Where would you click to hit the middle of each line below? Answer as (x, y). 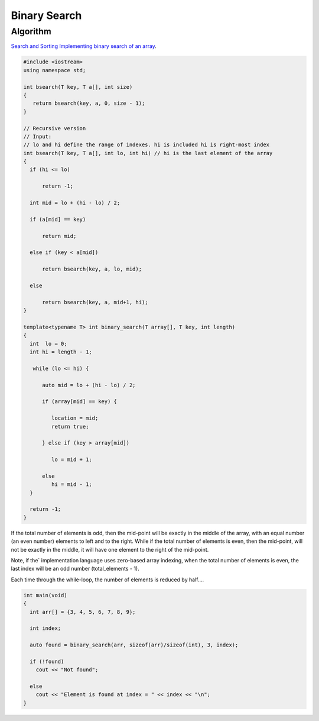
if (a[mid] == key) (58, 219)
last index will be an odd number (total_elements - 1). (75, 569)
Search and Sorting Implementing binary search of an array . (84, 46)
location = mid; (75, 418)
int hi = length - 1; (61, 352)
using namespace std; (55, 70)
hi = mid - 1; (72, 485)
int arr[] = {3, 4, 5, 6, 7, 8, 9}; (83, 612)
